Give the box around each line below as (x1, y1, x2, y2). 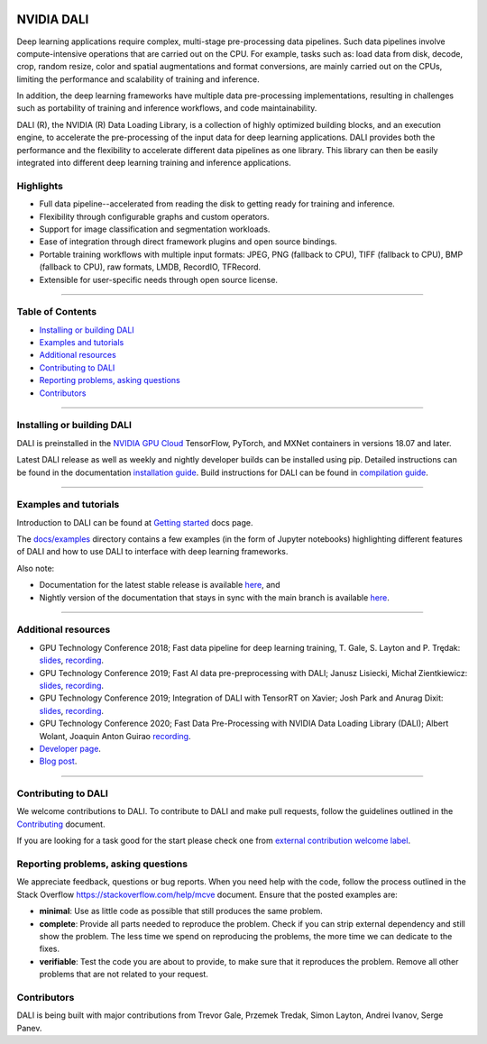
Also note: (16, 563, 55, 573)
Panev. (16, 1022, 42, 1033)
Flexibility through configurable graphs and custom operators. (39, 211, 270, 222)
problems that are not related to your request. (39, 969, 209, 980)
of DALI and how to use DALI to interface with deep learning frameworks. (16, 546, 289, 557)
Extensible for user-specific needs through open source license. (39, 274, 279, 285)
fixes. (39, 943, 60, 955)
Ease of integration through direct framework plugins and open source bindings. (39, 236, 337, 247)
